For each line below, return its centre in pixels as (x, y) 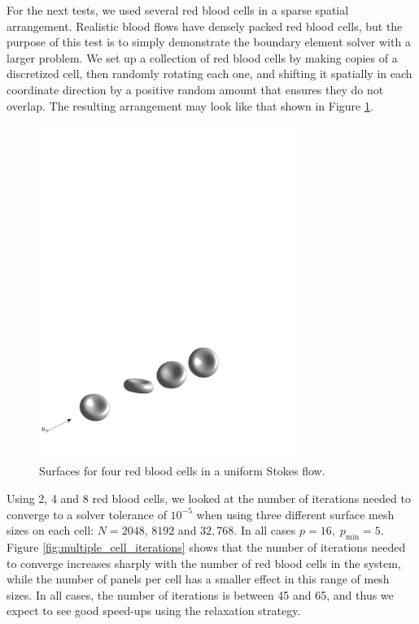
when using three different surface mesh (295, 514)
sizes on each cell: (50, 530)
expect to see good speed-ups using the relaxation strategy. (154, 611)
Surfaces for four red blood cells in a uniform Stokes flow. (182, 471)
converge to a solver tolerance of (87, 514)
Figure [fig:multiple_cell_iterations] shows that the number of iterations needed (206, 546)
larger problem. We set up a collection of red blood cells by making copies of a (202, 57)
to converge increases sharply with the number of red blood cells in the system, (204, 563)
